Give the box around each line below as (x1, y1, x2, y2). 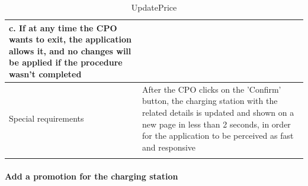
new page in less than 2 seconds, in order (142, 118, 291, 130)
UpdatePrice (131, 1, 177, 13)
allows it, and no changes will (9, 44, 131, 57)
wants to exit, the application (9, 33, 131, 45)
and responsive (142, 141, 196, 153)
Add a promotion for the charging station (5, 169, 178, 182)
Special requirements (9, 112, 84, 124)
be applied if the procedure (9, 56, 123, 68)
